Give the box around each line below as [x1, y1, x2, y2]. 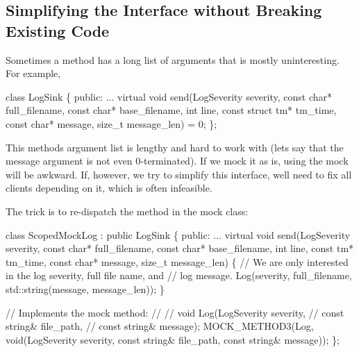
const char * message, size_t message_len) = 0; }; [6, 116, 217, 131]
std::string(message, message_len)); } [6, 281, 165, 296]
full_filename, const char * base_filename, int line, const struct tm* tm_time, [6, 103, 337, 117]
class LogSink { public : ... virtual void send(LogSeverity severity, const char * [6, 89, 333, 103]
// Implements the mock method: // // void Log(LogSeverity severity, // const [6, 305, 344, 319]
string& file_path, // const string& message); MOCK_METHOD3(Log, [6, 319, 314, 333]
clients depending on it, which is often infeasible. [6, 181, 212, 195]
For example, [6, 66, 61, 81]
